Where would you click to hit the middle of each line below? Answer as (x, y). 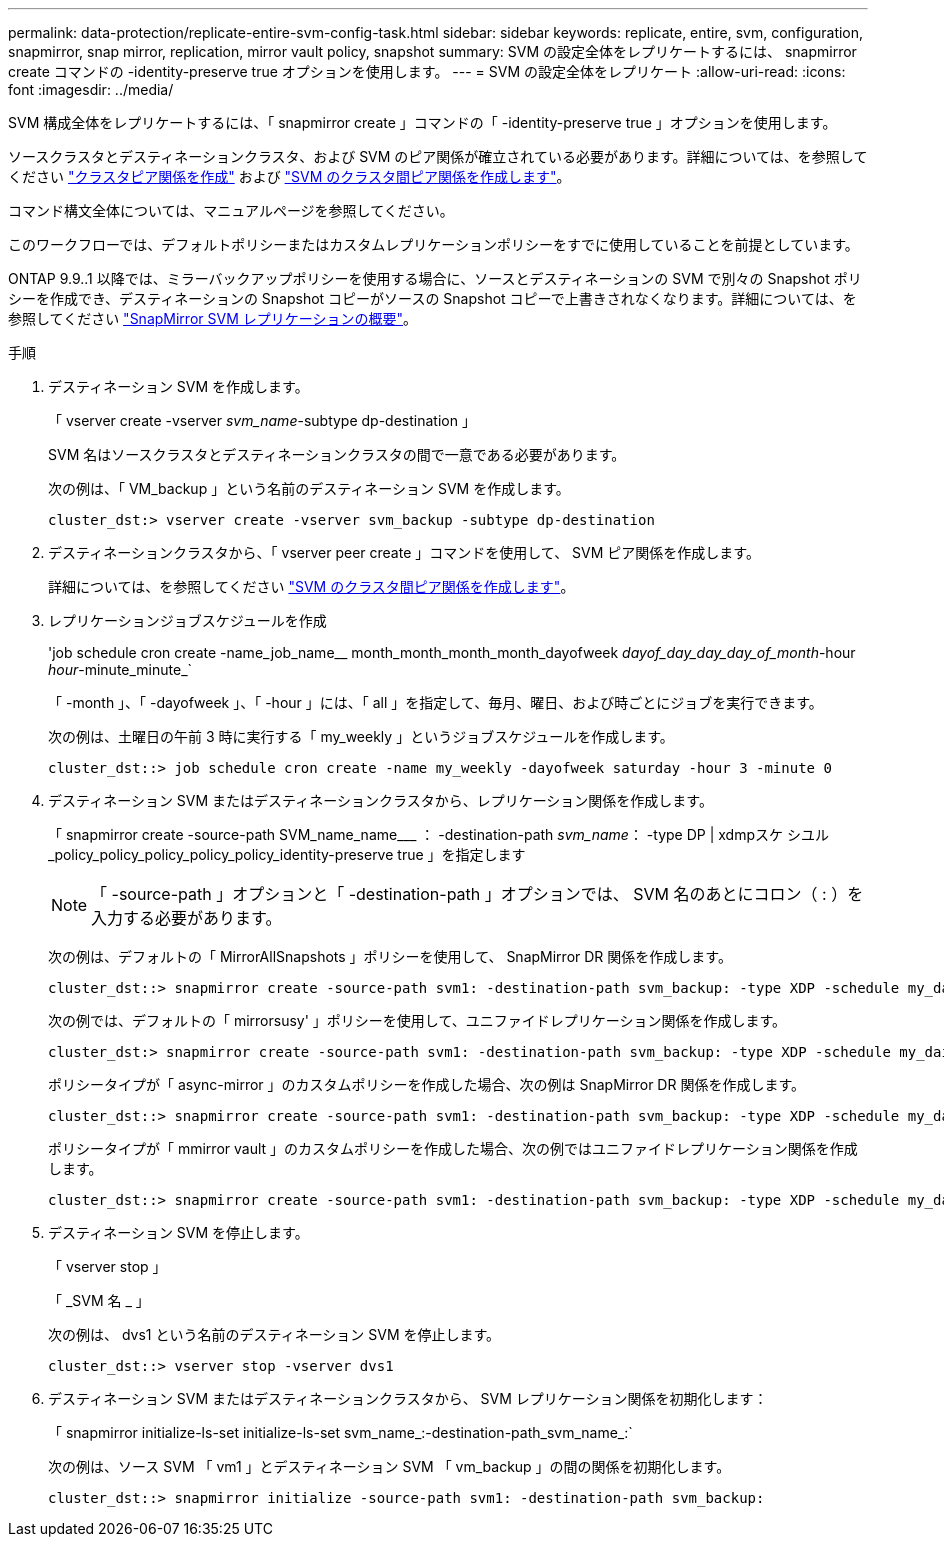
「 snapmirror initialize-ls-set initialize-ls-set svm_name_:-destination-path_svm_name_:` (340, 1432)
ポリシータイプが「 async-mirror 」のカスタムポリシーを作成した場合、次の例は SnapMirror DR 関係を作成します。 (426, 1084)
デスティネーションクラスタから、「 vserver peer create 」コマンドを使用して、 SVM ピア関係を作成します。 (404, 552)
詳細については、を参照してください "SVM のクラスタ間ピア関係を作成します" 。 (311, 586)
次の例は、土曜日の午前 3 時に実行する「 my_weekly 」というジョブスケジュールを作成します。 (361, 736)
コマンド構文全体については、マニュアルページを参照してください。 (231, 210)
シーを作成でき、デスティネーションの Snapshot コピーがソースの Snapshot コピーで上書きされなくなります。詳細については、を (432, 298)
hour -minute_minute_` (120, 669)
